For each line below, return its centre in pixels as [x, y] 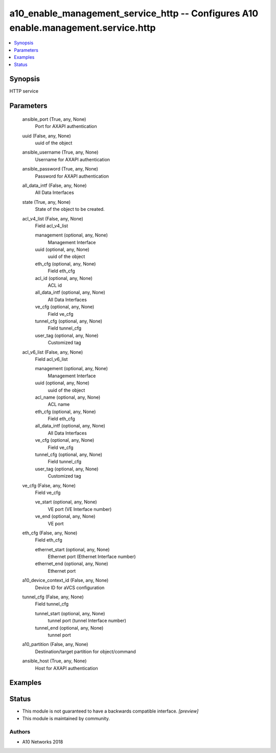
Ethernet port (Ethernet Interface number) [92, 557]
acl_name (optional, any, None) [68, 397]
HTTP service [24, 91]
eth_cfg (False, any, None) [50, 533]
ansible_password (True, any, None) [60, 169]
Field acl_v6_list [51, 359]
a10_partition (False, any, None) [55, 644]
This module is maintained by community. [66, 718]
